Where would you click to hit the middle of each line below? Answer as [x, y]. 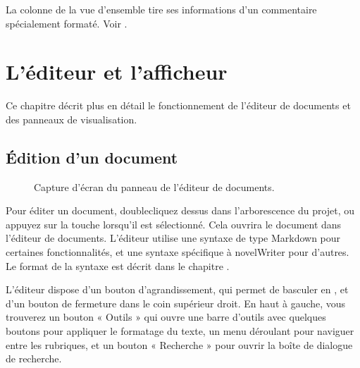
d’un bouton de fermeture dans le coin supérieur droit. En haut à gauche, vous [176, 303]
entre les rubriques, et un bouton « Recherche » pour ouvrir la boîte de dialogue [179, 344]
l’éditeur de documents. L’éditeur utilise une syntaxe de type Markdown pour [173, 238]
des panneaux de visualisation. [72, 119]
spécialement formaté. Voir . [67, 23]
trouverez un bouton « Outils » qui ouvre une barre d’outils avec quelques [166, 317]
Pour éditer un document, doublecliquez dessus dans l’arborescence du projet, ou [180, 210]
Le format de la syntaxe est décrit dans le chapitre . [118, 265]
